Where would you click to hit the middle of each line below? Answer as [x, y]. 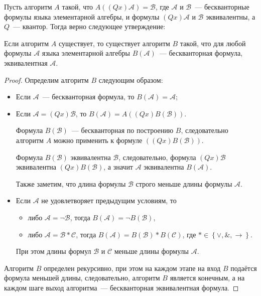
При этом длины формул [53, 251]
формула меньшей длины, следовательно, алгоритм [82, 278]
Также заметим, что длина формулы [71, 183]
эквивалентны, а [231, 16]
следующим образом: [131, 80]
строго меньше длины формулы [184, 183]
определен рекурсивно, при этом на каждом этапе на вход [132, 268]
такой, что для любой [213, 43]
